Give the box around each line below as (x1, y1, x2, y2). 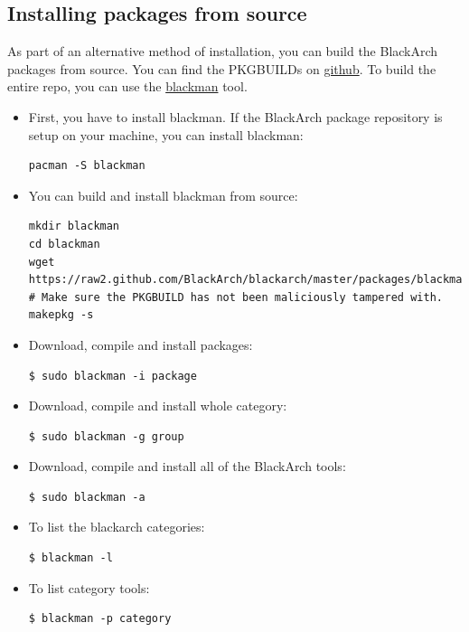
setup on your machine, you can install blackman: (28, 125, 304, 144)
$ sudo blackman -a (28, 490, 145, 504)
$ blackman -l (28, 552, 113, 565)
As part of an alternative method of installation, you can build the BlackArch (7, 42, 438, 61)
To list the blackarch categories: (28, 517, 205, 536)
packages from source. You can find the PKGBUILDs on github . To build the (7, 59, 436, 78)
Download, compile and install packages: (28, 335, 253, 354)
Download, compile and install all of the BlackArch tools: (28, 457, 346, 476)
